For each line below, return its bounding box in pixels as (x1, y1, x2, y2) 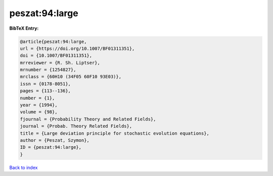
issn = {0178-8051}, (20, 81, 71, 87)
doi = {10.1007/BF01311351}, (20, 53, 93, 58)
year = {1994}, (20, 102, 58, 108)
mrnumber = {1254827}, (20, 67, 76, 73)
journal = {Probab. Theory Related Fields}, (20, 124, 132, 129)
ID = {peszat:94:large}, (20, 144, 82, 150)
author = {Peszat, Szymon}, (20, 138, 89, 143)
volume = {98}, (20, 109, 58, 115)
